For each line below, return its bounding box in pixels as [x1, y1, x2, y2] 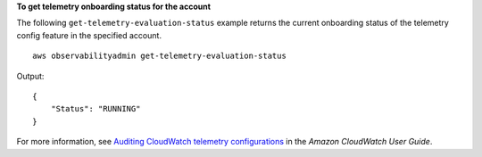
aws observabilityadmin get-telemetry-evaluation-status [32, 51, 287, 62]
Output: [16, 70, 45, 81]
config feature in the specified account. [16, 29, 162, 40]
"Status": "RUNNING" [50, 103, 141, 114]
